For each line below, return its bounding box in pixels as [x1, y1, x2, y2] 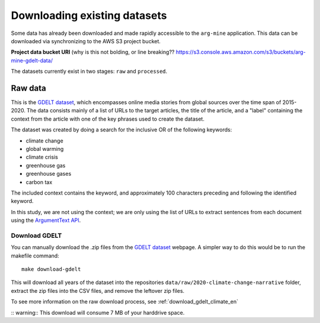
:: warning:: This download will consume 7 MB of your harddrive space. [11, 309, 185, 316]
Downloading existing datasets [11, 9, 167, 22]
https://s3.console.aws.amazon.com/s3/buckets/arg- [175, 49, 306, 56]
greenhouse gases [25, 170, 72, 177]
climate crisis [25, 154, 59, 161]
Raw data [11, 83, 47, 93]
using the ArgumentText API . [11, 217, 81, 224]
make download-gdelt [21, 266, 81, 273]
